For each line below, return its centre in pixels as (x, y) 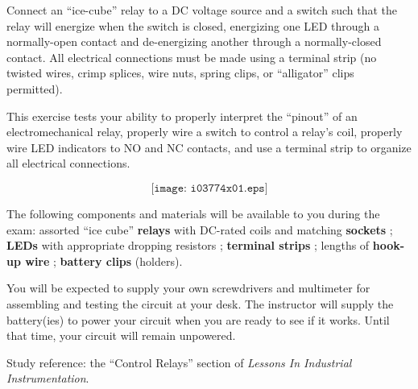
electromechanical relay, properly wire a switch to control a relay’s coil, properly (205, 132)
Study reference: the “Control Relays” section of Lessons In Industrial (179, 362)
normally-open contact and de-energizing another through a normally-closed (194, 41)
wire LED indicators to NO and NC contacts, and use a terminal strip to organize (209, 147)
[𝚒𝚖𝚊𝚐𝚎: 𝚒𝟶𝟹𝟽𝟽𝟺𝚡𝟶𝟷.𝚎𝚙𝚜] (209, 188)
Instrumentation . (48, 378)
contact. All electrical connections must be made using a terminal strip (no (192, 57)
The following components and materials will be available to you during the (193, 213)
